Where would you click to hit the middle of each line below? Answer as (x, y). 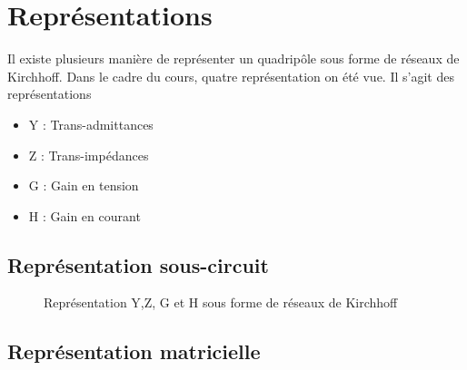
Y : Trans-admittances (91, 124)
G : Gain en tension (84, 185)
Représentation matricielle (134, 351)
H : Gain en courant (84, 215)
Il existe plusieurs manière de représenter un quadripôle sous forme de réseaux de (233, 58)
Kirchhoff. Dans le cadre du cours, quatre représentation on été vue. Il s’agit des (231, 76)
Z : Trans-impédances (89, 155)
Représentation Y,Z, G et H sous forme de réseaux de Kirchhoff (221, 302)
